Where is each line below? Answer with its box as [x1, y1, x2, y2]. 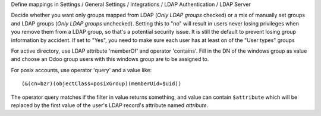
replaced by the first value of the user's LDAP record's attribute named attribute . [11, 101, 209, 109]
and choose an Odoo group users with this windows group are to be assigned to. [11, 56, 209, 63]
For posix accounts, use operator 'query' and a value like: [11, 66, 152, 73]
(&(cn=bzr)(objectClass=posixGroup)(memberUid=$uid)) [21, 80, 181, 87]
